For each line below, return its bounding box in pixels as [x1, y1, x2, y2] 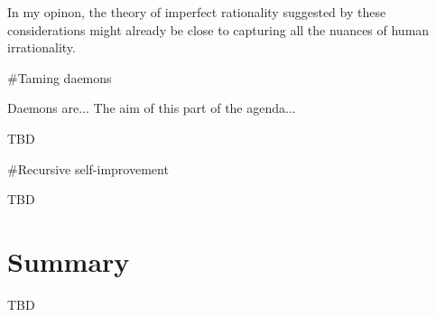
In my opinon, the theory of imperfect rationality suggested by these [7, 3, 386, 21]
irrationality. [7, 38, 76, 57]
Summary [7, 242, 130, 279]
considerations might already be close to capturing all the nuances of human [7, 20, 430, 39]
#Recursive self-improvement [7, 159, 169, 178]
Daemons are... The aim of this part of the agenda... [7, 98, 296, 117]
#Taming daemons [7, 68, 112, 87]
